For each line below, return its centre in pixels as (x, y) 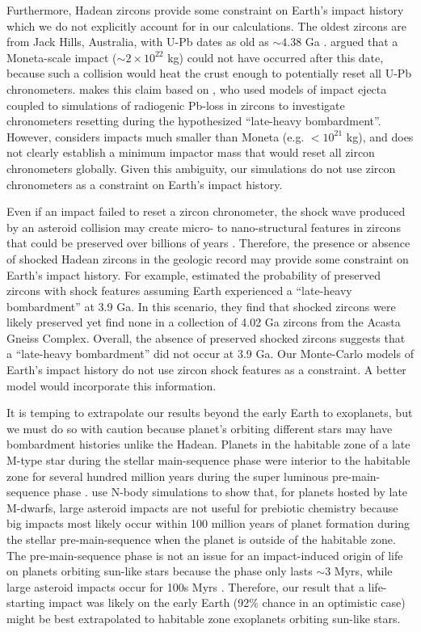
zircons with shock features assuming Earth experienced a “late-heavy (179, 291)
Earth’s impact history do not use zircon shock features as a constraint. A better (206, 370)
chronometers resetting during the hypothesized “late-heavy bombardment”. (194, 121)
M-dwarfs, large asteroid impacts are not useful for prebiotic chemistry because (202, 507)
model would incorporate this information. (112, 385)
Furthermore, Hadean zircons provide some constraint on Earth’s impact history (205, 10)
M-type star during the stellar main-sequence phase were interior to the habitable (208, 460)
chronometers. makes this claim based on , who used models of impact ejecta (197, 88)
